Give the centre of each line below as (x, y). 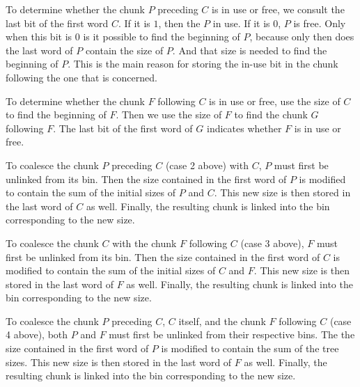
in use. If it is (241, 23)
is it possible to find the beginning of (162, 37)
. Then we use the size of (169, 114)
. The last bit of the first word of (123, 128)
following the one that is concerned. (81, 77)
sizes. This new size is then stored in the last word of (119, 362)
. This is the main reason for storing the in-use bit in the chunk (203, 64)
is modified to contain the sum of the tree (250, 348)
